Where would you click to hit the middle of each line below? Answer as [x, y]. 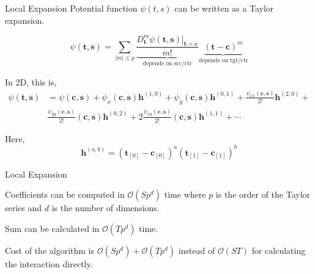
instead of [197, 250]
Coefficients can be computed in [65, 194]
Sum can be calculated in [52, 228]
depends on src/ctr [167, 64]
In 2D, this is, [31, 81]
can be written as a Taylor [224, 8]
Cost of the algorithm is [50, 250]
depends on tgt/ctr [223, 60]
